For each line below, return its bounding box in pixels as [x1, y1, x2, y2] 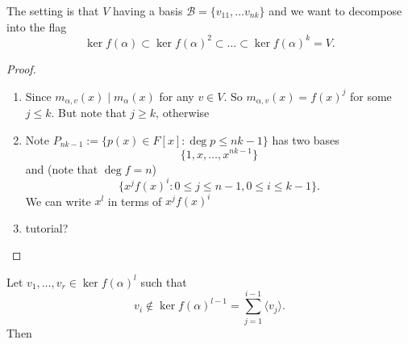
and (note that [25, 160, 98, 177]
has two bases [272, 131, 339, 148]
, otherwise [156, 104, 210, 121]
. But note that [51, 104, 127, 121]
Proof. [6, 60, 36, 77]
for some [349, 87, 392, 104]
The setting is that [6, 2, 99, 19]
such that [140, 273, 187, 290]
